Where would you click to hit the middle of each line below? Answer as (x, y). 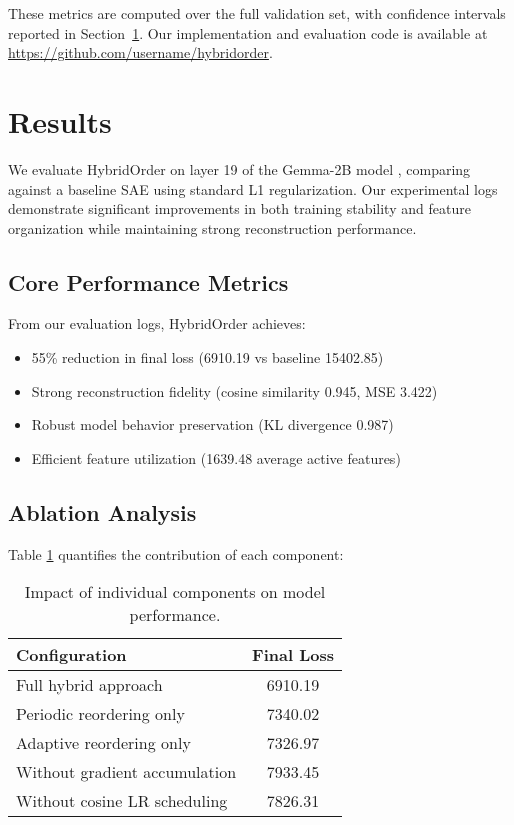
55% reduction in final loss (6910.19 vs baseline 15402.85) (207, 357)
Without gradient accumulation (126, 772)
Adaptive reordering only (103, 743)
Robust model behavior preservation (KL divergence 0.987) (212, 424)
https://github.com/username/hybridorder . (140, 52)
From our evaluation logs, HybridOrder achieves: (157, 323)
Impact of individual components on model (175, 592)
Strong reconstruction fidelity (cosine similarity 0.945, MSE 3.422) (234, 390)
